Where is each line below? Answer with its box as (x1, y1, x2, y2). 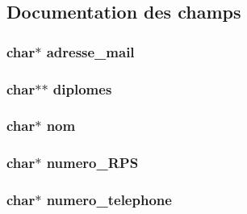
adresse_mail (46, 41, 135, 61)
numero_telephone (46, 190, 172, 210)
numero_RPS (46, 153, 139, 173)
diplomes (52, 78, 112, 99)
